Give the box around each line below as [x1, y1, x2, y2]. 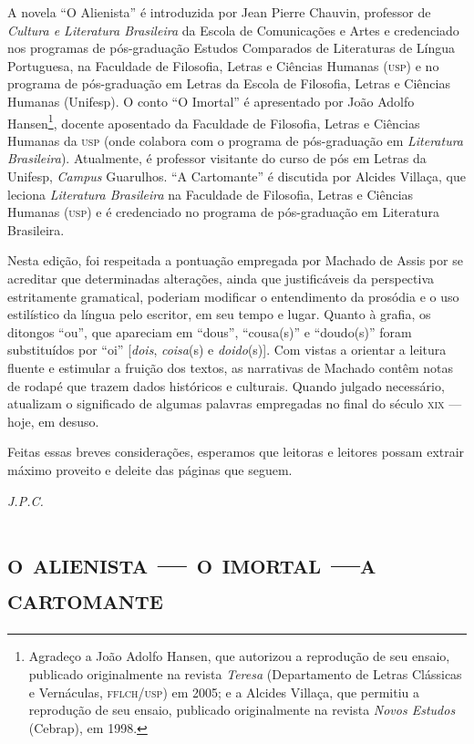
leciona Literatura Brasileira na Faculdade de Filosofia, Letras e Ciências [7, 184, 414, 203]
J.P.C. [7, 491, 44, 510]
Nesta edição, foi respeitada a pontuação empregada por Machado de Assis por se [7, 251, 463, 270]
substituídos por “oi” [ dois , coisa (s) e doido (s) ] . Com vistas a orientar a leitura [7, 340, 447, 359]
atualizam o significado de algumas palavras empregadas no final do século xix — [7, 394, 462, 413]
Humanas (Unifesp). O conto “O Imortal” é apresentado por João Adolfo [7, 91, 415, 110]
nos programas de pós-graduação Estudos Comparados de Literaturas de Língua [7, 38, 455, 57]
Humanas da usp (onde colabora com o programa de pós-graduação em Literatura [7, 130, 464, 150]
